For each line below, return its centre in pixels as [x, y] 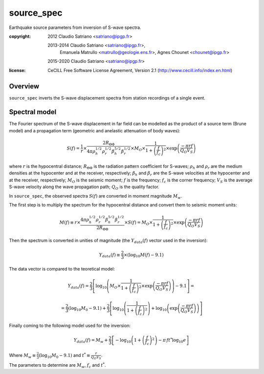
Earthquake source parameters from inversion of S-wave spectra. [75, 27]
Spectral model [33, 112]
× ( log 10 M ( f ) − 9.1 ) [144, 255]
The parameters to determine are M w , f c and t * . [57, 365]
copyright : [20, 36]
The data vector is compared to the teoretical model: [62, 269]
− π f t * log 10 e [172, 340]
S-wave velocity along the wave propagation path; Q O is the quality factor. [84, 187]
